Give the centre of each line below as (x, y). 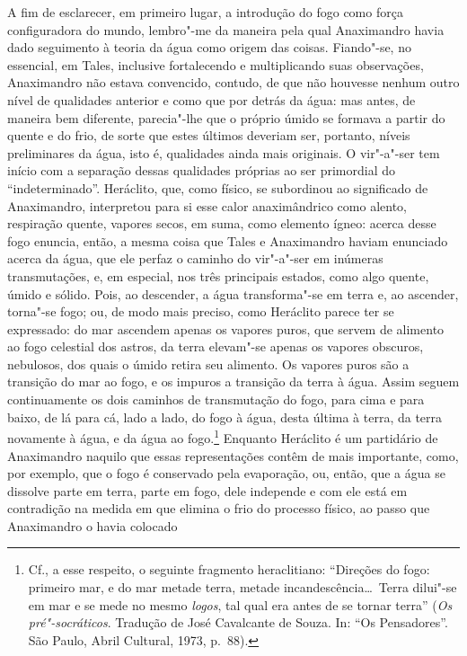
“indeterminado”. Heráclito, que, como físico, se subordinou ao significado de (218, 187)
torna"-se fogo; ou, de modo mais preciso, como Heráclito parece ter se (201, 311)
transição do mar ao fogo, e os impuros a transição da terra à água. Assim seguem (233, 381)
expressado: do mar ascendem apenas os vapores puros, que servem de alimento (226, 328)
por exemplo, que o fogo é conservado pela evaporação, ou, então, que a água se (226, 473)
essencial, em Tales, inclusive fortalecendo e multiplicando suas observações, (216, 64)
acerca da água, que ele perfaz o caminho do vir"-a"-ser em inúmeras (195, 258)
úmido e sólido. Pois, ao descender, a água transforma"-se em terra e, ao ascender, (233, 293)
